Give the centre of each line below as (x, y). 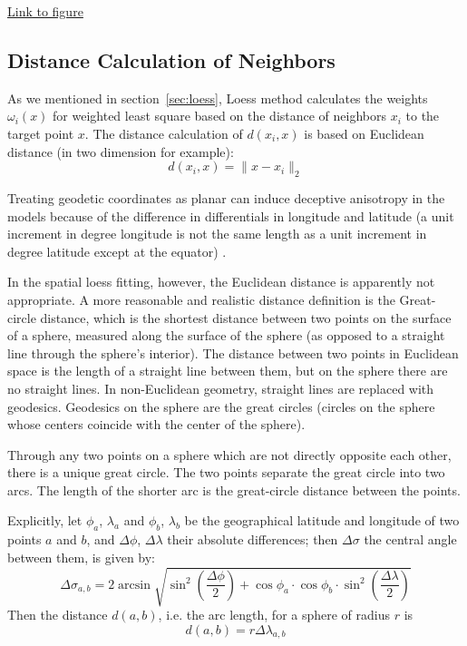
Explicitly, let (45, 520)
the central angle (410, 539)
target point (41, 133)
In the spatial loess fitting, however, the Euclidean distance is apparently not (221, 282)
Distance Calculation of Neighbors (171, 59)
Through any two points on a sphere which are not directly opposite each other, (229, 454)
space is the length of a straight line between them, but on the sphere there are (228, 371)
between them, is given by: (82, 557)
